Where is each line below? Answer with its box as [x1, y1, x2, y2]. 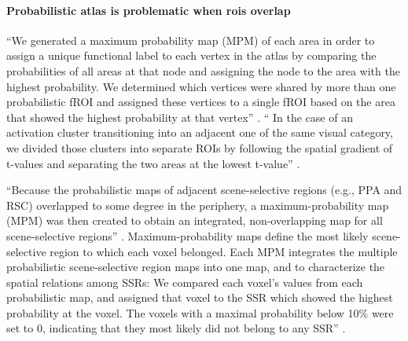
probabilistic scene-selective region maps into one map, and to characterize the [6, 258, 385, 275]
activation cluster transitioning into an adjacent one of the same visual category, [6, 124, 393, 141]
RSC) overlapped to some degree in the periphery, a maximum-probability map [6, 196, 389, 213]
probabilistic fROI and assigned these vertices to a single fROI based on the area [6, 93, 395, 110]
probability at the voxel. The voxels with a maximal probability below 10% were [6, 304, 394, 321]
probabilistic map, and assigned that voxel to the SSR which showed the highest [6, 289, 393, 306]
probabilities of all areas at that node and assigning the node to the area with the [6, 62, 400, 79]
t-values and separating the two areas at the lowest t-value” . [6, 155, 300, 171]
